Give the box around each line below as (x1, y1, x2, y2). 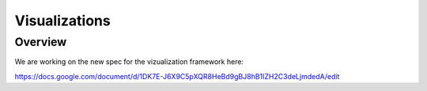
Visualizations (14, 12, 111, 29)
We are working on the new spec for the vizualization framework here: (14, 57, 244, 66)
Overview (14, 35, 67, 49)
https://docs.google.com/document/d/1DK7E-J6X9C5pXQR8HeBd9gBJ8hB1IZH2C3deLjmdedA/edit (14, 71, 340, 81)
